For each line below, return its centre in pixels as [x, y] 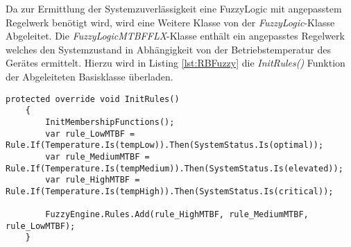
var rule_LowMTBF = [90, 134]
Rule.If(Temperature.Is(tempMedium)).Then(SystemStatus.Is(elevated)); [174, 168]
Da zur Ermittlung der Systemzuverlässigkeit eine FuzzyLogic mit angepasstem [174, 8]
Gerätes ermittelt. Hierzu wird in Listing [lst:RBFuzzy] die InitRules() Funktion [175, 63]
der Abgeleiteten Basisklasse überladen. [89, 76]
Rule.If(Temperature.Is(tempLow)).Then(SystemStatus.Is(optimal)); [165, 145]
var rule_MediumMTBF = [97, 156]
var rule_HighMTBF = [93, 180]
